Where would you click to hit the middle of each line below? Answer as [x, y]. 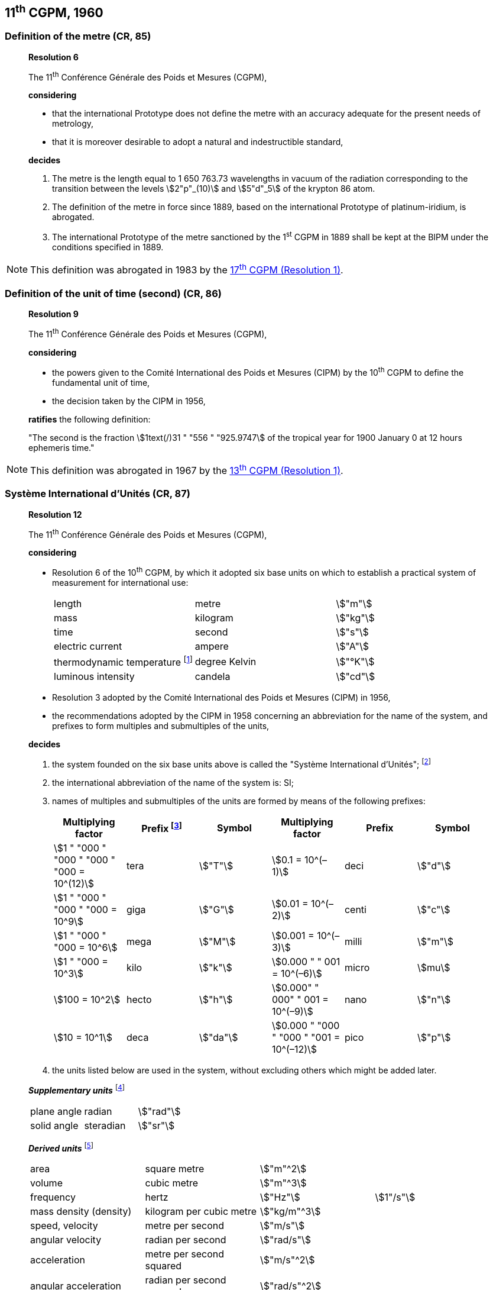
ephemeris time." [61, 447]
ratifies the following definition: [90, 419]
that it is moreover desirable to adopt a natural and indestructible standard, [198, 142]
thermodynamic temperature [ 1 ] [123, 661]
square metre [175, 1169]
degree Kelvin [226, 661]
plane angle [56, 1111]
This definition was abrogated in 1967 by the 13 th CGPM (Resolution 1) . [187, 469]
